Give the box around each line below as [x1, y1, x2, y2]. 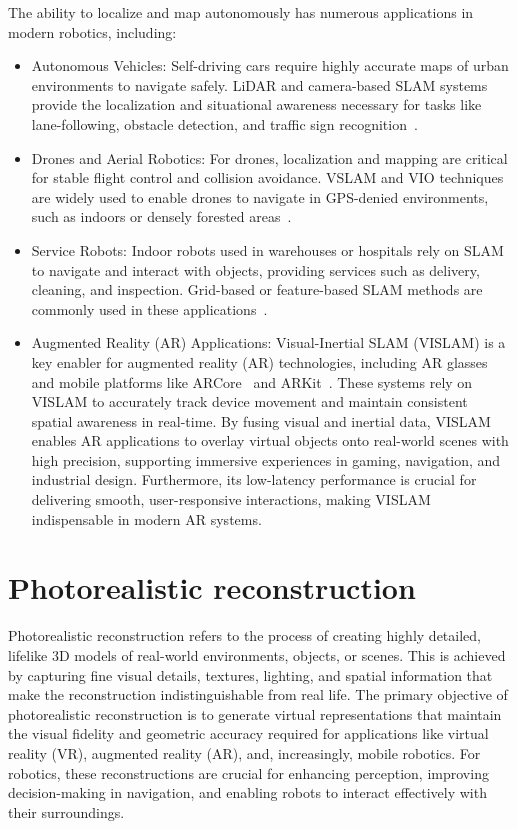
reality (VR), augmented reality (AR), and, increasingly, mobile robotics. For [8, 742, 481, 763]
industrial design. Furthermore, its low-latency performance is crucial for [31, 469, 477, 490]
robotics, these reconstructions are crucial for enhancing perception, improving [8, 762, 489, 783]
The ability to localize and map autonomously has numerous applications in [8, 2, 474, 22]
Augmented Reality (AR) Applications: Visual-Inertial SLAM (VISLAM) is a [31, 332, 506, 353]
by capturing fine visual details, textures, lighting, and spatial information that [8, 664, 493, 685]
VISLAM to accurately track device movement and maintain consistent [31, 391, 468, 412]
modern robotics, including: [8, 21, 177, 42]
